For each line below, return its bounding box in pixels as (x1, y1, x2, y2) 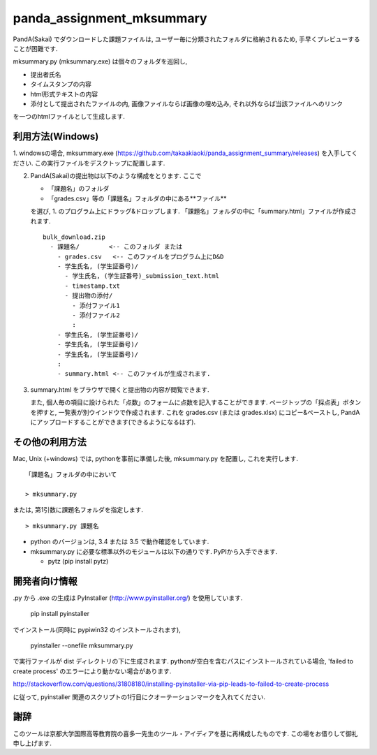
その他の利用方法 (13, 436, 87, 448)
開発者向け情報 (13, 575, 77, 587)
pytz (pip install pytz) (47, 557, 109, 565)
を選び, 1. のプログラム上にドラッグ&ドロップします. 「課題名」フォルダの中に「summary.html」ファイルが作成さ (30, 207, 357, 216)
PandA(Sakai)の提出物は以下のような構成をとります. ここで (30, 171, 202, 179)
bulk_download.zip (43, 233, 106, 241)
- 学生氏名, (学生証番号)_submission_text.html (64, 272, 220, 280)
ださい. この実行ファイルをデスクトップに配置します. (13, 159, 165, 167)
